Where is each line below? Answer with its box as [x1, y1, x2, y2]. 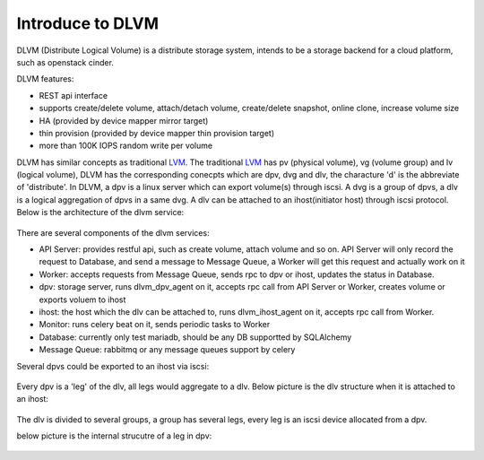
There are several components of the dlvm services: [16, 227, 210, 238]
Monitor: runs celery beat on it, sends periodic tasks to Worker [39, 319, 271, 330]
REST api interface [39, 90, 108, 100]
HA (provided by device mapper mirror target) [39, 115, 209, 126]
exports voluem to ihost [39, 294, 126, 305]
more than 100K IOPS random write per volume [39, 140, 213, 152]
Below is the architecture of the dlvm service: [16, 207, 185, 218]
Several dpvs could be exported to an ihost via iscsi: [16, 360, 210, 371]
